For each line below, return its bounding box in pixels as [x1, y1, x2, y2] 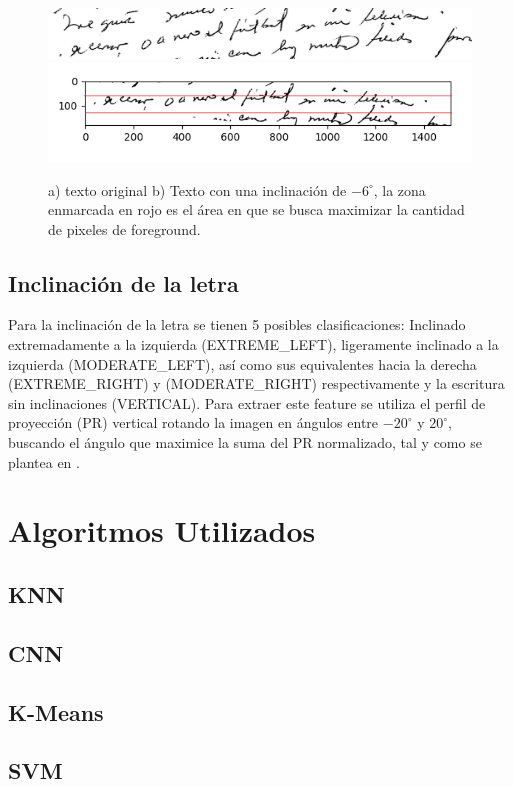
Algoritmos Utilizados [8, 510, 316, 551]
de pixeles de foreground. [48, 218, 201, 239]
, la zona [373, 179, 426, 200]
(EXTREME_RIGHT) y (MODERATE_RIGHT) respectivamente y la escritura [8, 373, 505, 394]
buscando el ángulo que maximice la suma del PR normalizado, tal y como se [8, 432, 482, 453]
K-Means [8, 696, 104, 727]
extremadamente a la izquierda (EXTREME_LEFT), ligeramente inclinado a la [8, 334, 499, 355]
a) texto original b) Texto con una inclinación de [48, 179, 347, 200]
